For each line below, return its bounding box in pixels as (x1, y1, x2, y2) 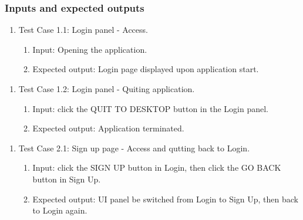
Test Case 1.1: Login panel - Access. (18, 23, 148, 36)
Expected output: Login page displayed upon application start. (32, 63, 259, 75)
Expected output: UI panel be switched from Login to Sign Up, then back (32, 192, 299, 205)
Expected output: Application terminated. (32, 122, 184, 134)
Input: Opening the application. (32, 43, 147, 55)
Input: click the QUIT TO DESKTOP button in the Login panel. (32, 102, 268, 114)
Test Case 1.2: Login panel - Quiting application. (18, 83, 195, 94)
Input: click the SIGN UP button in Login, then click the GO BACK (32, 161, 281, 174)
